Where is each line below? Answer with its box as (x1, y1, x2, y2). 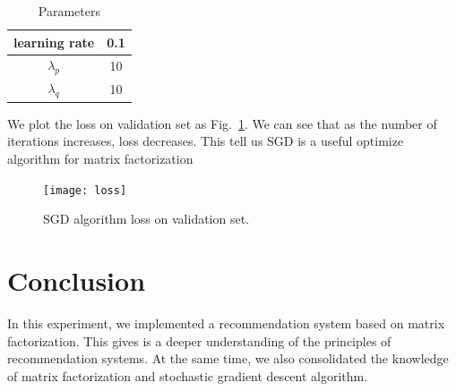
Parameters (38, 2, 100, 20)
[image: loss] (43, 183, 127, 197)
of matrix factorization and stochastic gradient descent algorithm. (7, 366, 368, 385)
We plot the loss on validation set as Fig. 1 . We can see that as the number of (7, 114, 437, 132)
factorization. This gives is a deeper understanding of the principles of (7, 331, 391, 350)
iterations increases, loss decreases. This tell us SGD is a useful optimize (7, 132, 404, 150)
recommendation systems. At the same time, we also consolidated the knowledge (7, 349, 449, 368)
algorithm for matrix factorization (7, 149, 194, 167)
